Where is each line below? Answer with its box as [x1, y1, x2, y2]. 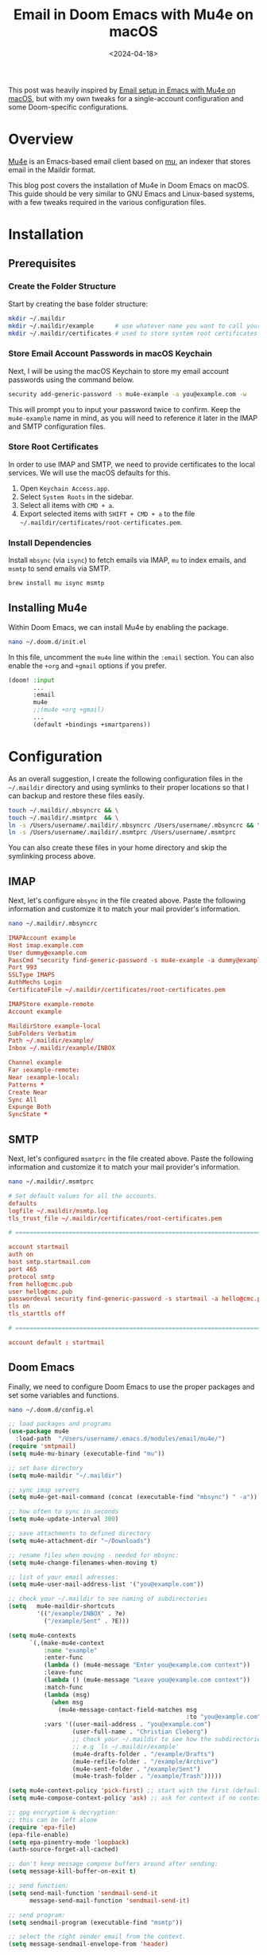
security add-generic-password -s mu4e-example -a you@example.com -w [8, 390, 247, 398]
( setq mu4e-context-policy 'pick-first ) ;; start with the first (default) [8, 1787, 265, 1795]
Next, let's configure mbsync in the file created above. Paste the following [8, 895, 246, 906]
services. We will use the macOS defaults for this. [8, 468, 171, 478]
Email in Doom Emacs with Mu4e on [13, 6, 254, 24]
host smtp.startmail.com [8, 1258, 91, 1266]
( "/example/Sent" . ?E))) [43, 1617, 130, 1625]
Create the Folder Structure [8, 281, 117, 292]
